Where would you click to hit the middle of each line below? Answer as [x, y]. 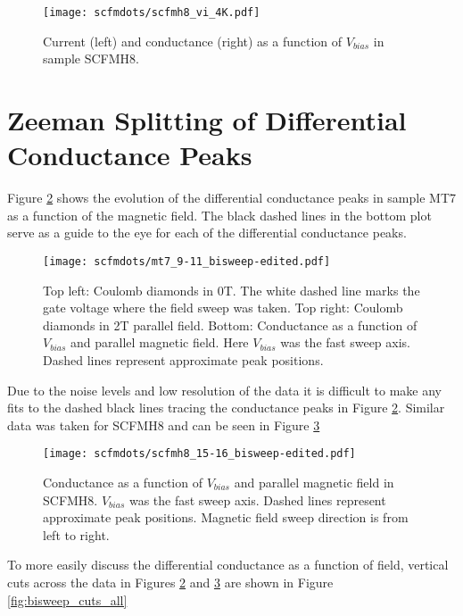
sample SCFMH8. [91, 58]
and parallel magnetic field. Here [160, 342]
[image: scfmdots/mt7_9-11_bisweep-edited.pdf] [187, 261]
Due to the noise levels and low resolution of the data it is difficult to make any [225, 390]
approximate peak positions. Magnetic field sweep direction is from [226, 517]
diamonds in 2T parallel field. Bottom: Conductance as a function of [230, 325]
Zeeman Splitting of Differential [207, 120]
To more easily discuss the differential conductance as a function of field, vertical [228, 565]
